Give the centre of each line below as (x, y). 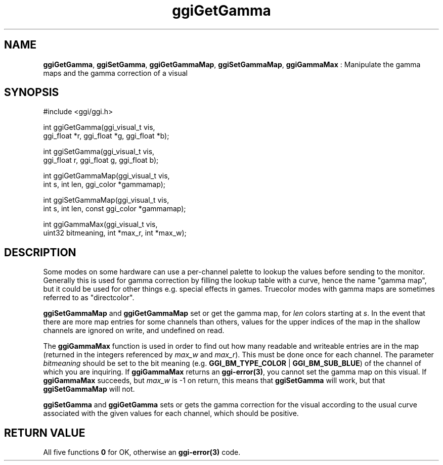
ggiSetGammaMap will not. (89, 389)
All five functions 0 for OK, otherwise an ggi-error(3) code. (142, 452)
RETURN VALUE (45, 433)
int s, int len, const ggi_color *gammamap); (115, 209)
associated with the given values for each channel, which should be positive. (171, 413)
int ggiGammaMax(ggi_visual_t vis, (100, 224)
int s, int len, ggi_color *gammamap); (104, 184)
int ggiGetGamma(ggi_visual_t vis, (99, 127)
